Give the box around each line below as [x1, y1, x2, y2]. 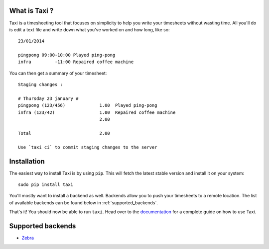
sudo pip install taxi [18, 182, 74, 187]
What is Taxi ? [9, 6, 54, 15]
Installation [9, 157, 45, 166]
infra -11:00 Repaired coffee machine [18, 59, 134, 65]
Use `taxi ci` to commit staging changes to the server [18, 144, 157, 150]
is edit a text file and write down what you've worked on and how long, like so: [9, 26, 170, 32]
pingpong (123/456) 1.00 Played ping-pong [18, 102, 157, 108]
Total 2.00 [18, 130, 111, 136]
